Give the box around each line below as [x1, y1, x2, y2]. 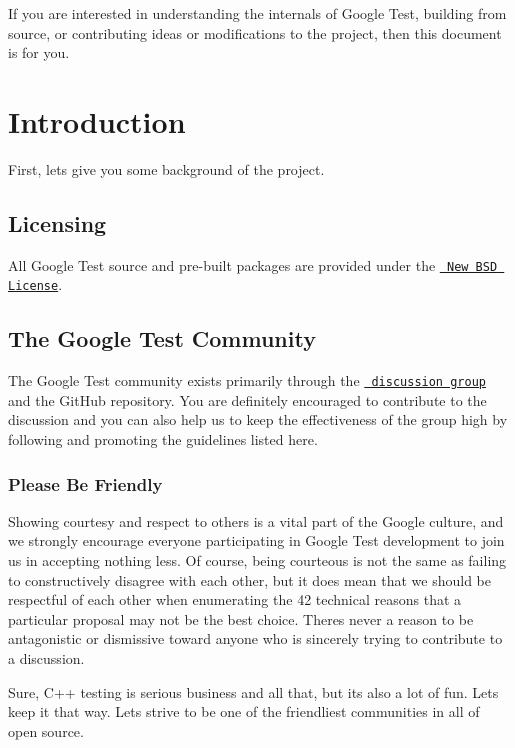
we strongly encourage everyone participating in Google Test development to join [8, 530, 505, 551]
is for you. [8, 42, 70, 63]
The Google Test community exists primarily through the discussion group [8, 370, 486, 391]
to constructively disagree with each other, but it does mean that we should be [8, 569, 492, 590]
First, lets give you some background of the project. [8, 158, 325, 179]
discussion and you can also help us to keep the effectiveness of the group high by [8, 409, 508, 430]
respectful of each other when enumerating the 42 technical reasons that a [8, 589, 462, 610]
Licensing [8, 207, 107, 238]
